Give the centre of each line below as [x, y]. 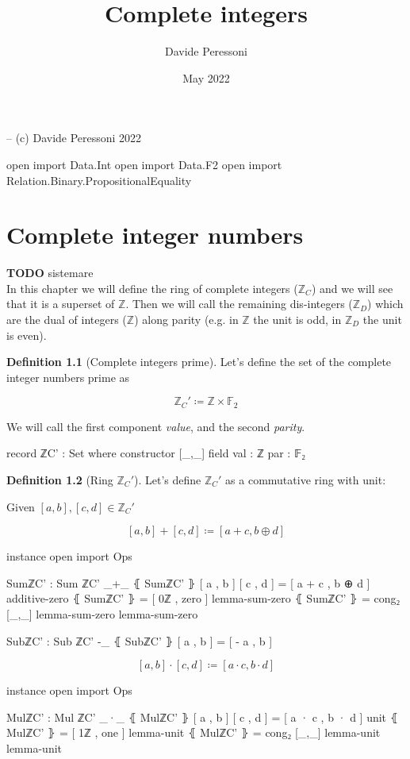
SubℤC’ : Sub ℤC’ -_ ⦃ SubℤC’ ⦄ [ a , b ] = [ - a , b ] [140, 640]
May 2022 [206, 77]
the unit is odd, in [297, 319]
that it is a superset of [61, 304]
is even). [27, 335]
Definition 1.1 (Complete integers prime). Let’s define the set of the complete [199, 362]
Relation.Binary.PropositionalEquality [99, 180]
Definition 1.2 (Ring [60, 480]
